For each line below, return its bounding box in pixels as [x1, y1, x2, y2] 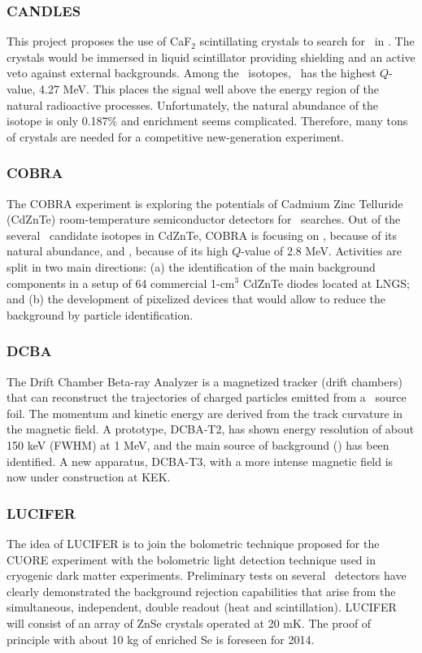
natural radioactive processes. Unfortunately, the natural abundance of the [7, 96, 379, 113]
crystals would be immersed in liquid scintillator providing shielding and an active [7, 48, 415, 65]
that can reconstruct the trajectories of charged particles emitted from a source [7, 389, 407, 406]
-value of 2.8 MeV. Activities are [241, 242, 402, 259]
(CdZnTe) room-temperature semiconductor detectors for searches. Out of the [7, 211, 401, 228]
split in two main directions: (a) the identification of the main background [7, 258, 376, 275]
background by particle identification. [7, 306, 194, 323]
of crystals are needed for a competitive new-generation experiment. [7, 128, 345, 145]
